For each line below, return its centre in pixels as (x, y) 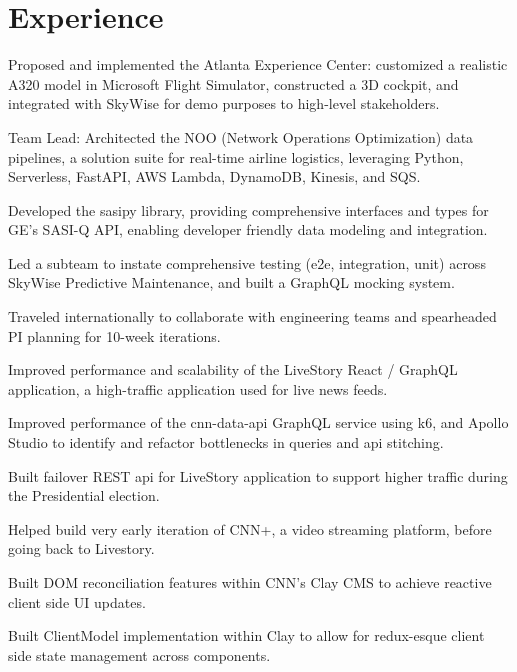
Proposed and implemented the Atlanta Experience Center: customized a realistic (258, 64)
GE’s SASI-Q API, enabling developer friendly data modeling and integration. (248, 229)
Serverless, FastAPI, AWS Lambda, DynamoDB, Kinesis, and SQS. (214, 176)
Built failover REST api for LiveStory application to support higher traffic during (258, 475)
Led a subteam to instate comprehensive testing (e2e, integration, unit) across (247, 262)
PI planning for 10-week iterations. (114, 335)
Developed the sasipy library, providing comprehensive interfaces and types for (248, 209)
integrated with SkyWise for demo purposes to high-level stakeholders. (224, 103)
